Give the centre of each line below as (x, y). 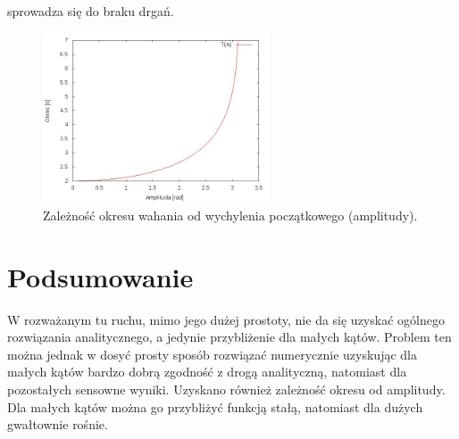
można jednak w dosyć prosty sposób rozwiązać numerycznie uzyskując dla (212, 354)
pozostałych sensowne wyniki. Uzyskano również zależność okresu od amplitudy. (226, 389)
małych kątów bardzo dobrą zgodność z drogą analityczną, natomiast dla (207, 372)
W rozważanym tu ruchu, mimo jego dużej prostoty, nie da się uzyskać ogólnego (226, 319)
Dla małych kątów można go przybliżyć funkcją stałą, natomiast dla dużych (215, 406)
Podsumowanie (100, 276)
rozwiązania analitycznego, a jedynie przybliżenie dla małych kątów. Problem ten (229, 337)
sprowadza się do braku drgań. (91, 11)
